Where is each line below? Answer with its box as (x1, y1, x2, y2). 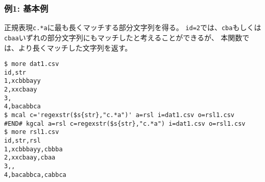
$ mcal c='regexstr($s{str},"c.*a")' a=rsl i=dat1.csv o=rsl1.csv (4, 111, 235, 119)
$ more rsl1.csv (4, 128, 59, 136)
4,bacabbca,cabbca (4, 171, 66, 178)
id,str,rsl (4, 137, 41, 145)
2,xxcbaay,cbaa (4, 154, 56, 162)
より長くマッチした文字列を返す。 (18, 42, 132, 53)
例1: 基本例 (4, 2, 49, 14)
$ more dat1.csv (4, 60, 59, 68)
